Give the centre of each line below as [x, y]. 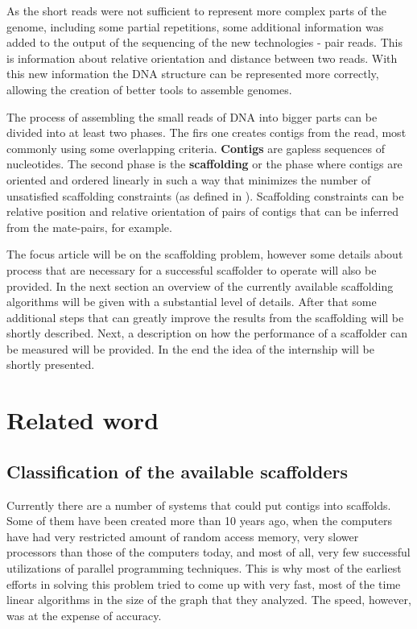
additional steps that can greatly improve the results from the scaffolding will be [205, 317]
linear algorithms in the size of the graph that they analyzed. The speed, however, [209, 600]
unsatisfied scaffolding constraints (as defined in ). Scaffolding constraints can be [205, 195]
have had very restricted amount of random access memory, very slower [183, 536]
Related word [83, 420]
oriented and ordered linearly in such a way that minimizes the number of [189, 179]
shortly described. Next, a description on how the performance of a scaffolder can [207, 333]
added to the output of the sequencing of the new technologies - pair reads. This [204, 42]
